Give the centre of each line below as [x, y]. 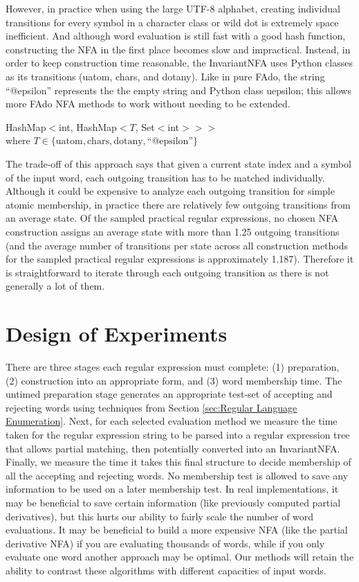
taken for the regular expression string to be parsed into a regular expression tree [178, 434]
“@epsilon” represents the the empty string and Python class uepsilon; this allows [178, 90]
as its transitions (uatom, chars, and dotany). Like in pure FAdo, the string [165, 76]
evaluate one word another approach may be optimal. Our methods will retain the [180, 557]
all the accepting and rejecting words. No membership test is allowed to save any [177, 475]
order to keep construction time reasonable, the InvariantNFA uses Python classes [179, 63]
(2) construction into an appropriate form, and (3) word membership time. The [174, 380]
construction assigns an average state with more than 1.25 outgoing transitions [173, 231]
